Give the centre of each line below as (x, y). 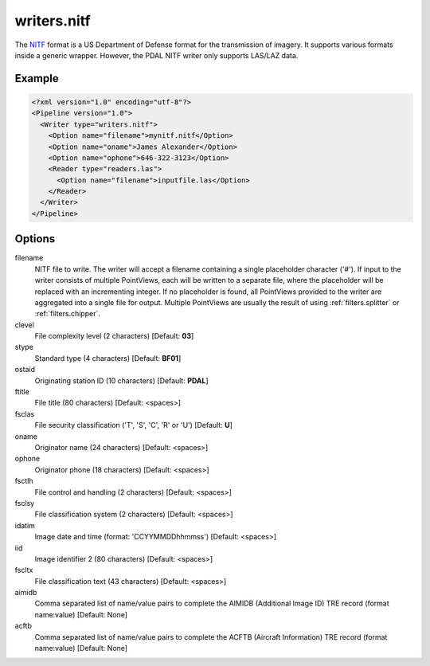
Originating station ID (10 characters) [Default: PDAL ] (121, 380)
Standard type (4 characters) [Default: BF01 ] (108, 358)
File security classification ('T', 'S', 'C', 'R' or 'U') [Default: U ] (133, 425)
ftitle (22, 392)
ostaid (25, 370)
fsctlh (24, 481)
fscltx (24, 570)
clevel (25, 325)
